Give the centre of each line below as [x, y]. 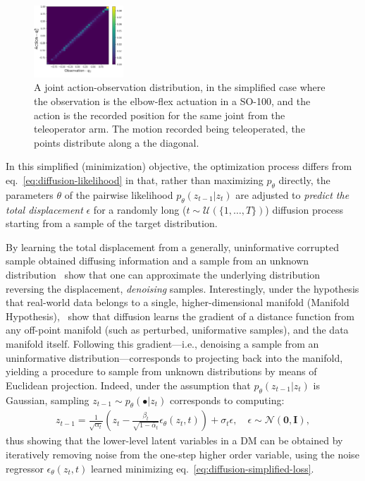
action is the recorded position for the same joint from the [160, 115]
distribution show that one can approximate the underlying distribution [163, 274]
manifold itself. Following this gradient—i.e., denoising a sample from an [162, 343]
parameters [30, 194]
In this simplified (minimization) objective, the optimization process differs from [179, 166]
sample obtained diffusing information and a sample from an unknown [157, 261]
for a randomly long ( [140, 209]
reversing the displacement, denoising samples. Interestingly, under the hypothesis [182, 288]
